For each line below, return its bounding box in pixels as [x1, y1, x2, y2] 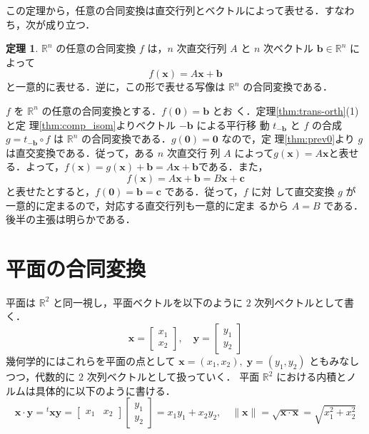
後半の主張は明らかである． [6, 212, 136, 227]
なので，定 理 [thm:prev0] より [221, 131, 355, 146]
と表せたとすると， [6, 183, 96, 198]
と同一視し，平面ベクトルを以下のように [52, 294, 243, 309]
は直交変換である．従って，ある [6, 145, 155, 160]
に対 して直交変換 [251, 183, 335, 198]
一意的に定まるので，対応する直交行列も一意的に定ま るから [6, 197, 289, 212]
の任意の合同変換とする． [41, 103, 162, 118]
